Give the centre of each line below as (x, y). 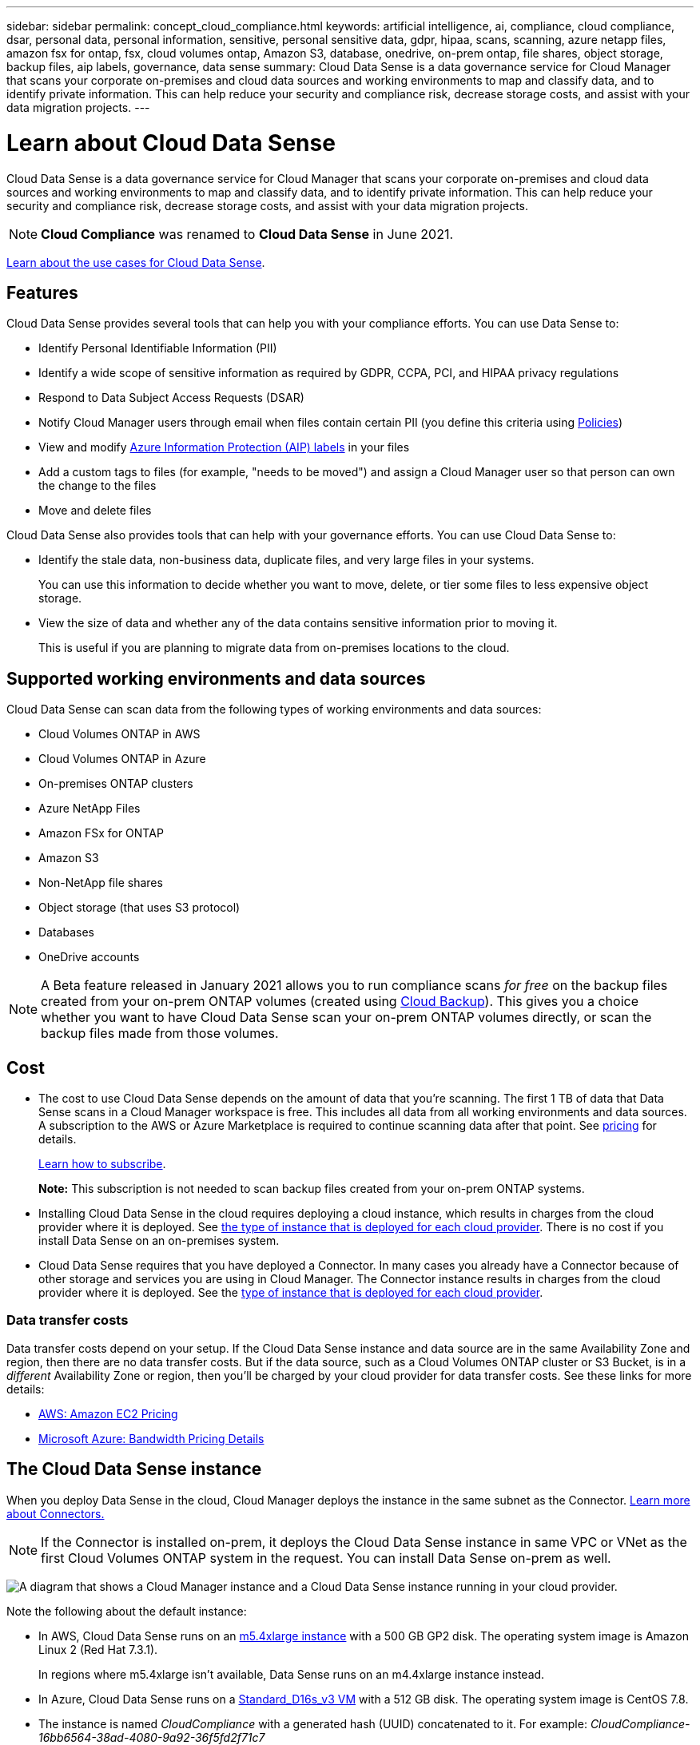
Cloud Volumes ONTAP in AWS (119, 734)
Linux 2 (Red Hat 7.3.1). (98, 1649)
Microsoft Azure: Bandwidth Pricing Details (151, 1438)
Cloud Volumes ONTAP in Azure (122, 759)
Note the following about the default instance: (127, 1611)
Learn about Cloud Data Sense (171, 143)
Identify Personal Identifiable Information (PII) (158, 348)
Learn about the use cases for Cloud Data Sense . (136, 262)
